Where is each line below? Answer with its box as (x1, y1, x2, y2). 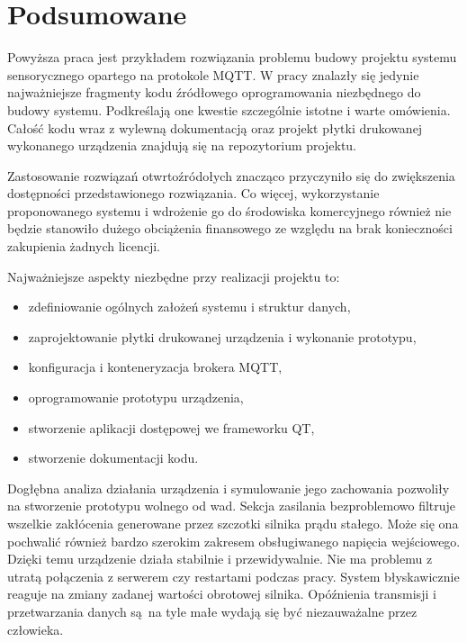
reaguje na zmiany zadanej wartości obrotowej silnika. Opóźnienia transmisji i (7, 584, 436, 603)
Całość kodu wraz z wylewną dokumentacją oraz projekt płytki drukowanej (7, 118, 423, 137)
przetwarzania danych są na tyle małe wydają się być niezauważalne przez (7, 601, 418, 620)
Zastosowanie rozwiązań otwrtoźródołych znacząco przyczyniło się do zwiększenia (7, 166, 455, 185)
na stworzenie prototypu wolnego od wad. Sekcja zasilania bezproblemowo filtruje (7, 496, 456, 515)
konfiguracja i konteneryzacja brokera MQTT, (28, 357, 283, 376)
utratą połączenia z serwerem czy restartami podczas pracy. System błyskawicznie (7, 566, 460, 585)
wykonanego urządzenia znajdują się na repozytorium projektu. (7, 136, 357, 155)
